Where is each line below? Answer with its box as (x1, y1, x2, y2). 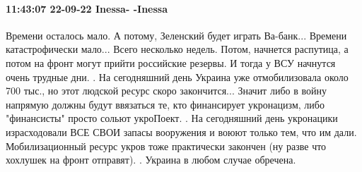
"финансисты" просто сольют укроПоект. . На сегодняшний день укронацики (6, 111, 338, 125)
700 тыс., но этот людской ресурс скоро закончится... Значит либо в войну (6, 83, 327, 98)
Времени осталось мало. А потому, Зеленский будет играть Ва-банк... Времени (6, 27, 347, 42)
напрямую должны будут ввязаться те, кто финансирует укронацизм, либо (6, 97, 325, 111)
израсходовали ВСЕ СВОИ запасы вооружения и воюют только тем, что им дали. (6, 124, 357, 139)
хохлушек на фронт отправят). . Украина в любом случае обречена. (6, 152, 296, 167)
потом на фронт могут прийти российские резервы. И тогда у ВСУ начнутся (6, 55, 336, 70)
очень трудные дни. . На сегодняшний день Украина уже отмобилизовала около (6, 69, 349, 84)
